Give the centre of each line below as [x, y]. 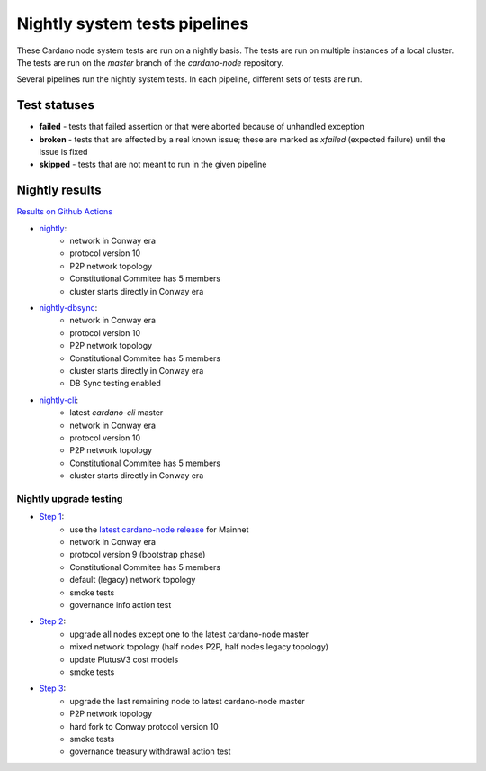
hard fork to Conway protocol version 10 [144, 726]
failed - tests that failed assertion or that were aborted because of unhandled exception [202, 127]
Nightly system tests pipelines [133, 23]
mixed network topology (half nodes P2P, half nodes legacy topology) [199, 647]
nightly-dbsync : [68, 308]
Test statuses [55, 105]
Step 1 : [52, 517]
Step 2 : [53, 621]
